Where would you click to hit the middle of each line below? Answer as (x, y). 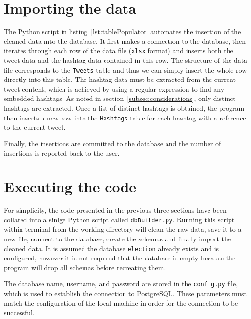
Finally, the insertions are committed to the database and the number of (113, 143)
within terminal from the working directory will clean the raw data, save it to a (123, 229)
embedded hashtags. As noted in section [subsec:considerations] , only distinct (120, 98)
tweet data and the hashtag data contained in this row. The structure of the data (126, 60)
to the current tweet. (35, 127)
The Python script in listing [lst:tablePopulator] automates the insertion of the (123, 31)
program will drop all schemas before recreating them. (85, 267)
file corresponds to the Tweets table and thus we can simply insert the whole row (125, 70)
